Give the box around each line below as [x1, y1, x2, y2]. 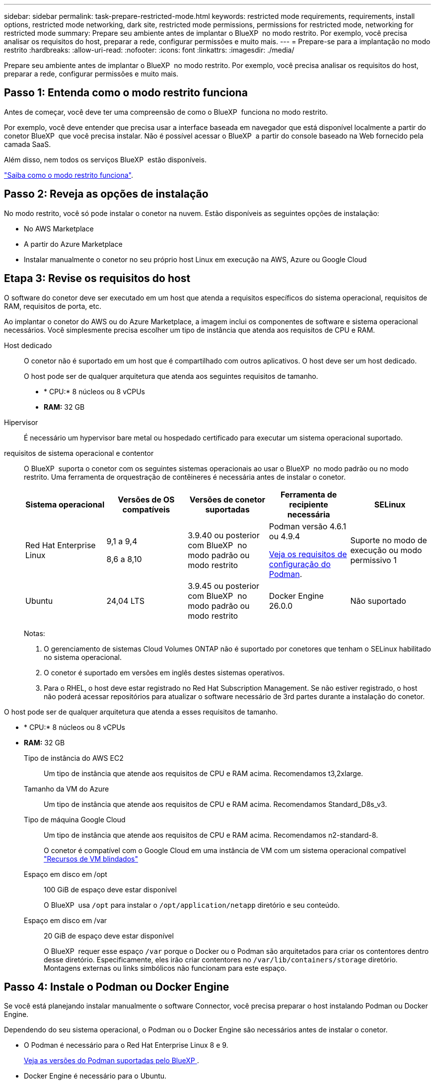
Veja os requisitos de [269, 549, 347, 559]
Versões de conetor [189, 494, 266, 505]
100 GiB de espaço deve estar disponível [44, 885, 177, 894]
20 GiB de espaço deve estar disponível [44, 931, 174, 940]
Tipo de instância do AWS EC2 [24, 753, 124, 762]
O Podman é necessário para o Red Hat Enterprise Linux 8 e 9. [24, 1041, 228, 1050]
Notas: [24, 629, 45, 638]
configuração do [269, 559, 331, 569]
